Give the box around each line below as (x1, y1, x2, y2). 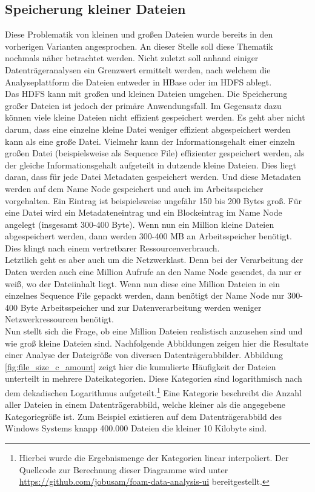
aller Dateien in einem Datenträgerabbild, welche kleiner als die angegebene (5, 398, 285, 411)
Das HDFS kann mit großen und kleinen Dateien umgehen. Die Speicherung (5, 87, 288, 100)
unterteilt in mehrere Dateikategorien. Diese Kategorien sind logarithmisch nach (5, 372, 302, 385)
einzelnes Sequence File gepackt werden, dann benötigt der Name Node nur (5, 289, 285, 302)
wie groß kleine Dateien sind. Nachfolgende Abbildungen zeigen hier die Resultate (5, 336, 308, 349)
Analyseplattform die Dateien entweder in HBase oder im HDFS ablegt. (5, 75, 272, 88)
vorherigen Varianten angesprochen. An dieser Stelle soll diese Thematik (5, 39, 273, 52)
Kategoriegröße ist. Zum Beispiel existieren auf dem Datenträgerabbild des (5, 410, 282, 422)
